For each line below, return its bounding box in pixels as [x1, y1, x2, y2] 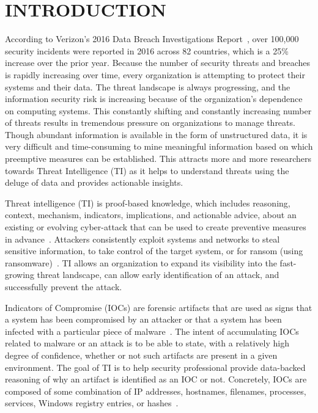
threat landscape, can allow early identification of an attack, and [37, 268, 279, 281]
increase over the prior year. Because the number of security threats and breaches [5, 56, 311, 69]
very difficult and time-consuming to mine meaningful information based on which [5, 140, 313, 153]
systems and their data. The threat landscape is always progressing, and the [5, 80, 290, 93]
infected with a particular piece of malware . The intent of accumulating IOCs [5, 324, 299, 337]
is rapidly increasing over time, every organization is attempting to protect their [5, 68, 305, 81]
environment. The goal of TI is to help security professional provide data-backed [5, 360, 306, 373]
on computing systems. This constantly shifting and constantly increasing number [5, 104, 312, 117]
